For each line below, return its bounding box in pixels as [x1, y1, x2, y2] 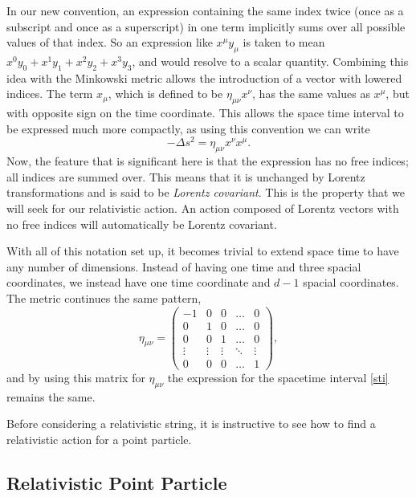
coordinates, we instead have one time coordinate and [6, 274, 271, 291]
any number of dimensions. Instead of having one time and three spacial [6, 258, 361, 275]
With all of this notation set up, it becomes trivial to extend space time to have [6, 242, 399, 259]
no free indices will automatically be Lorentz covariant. [6, 215, 277, 232]
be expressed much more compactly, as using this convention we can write [6, 120, 370, 136]
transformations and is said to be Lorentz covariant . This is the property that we [6, 184, 405, 201]
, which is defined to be [108, 85, 223, 102]
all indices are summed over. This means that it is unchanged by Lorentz [6, 168, 365, 185]
